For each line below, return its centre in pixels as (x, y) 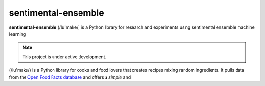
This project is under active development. (64, 57)
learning (17, 34)
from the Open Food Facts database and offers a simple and (70, 77)
